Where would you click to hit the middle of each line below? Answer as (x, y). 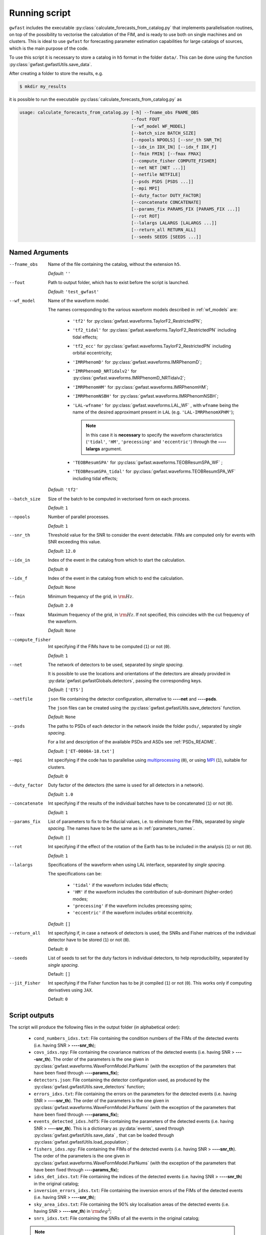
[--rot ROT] (146, 216)
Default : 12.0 (62, 551)
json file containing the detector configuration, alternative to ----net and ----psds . (133, 699)
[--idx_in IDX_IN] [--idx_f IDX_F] (174, 147)
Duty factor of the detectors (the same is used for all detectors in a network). (126, 785)
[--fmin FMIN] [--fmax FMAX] (166, 154)
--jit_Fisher (25, 983)
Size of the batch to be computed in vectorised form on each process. (119, 498)
